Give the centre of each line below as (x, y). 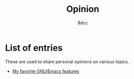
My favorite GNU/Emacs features (46, 71)
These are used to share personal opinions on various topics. (67, 61)
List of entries (34, 48)
